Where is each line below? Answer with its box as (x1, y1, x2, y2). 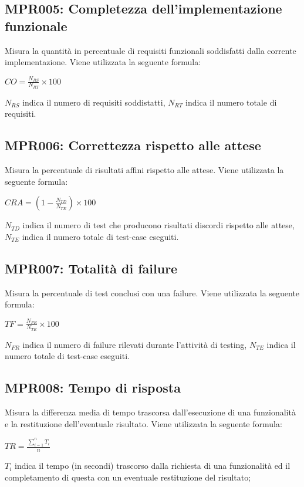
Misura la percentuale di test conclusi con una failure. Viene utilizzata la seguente (5, 286, 300, 299)
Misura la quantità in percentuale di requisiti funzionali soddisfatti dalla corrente (5, 44, 296, 56)
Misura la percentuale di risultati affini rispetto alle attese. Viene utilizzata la (5, 164, 284, 176)
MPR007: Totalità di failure (5, 259, 178, 277)
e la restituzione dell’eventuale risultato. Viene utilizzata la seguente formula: (5, 417, 282, 429)
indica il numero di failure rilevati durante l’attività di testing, (22, 338, 247, 350)
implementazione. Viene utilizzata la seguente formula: (5, 56, 201, 68)
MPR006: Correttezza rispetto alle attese (5, 136, 261, 154)
